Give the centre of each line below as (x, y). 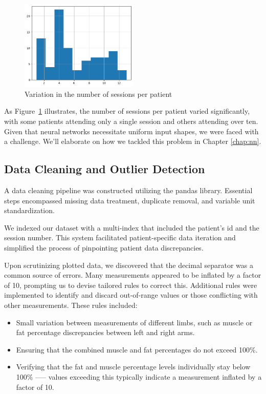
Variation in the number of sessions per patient (98, 94)
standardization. (29, 210)
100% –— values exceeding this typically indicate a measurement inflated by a (139, 376)
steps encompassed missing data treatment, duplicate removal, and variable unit (130, 200)
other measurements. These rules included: (71, 305)
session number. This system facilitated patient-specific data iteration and (120, 237)
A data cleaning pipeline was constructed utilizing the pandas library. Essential (128, 190)
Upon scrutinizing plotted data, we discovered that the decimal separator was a (129, 265)
